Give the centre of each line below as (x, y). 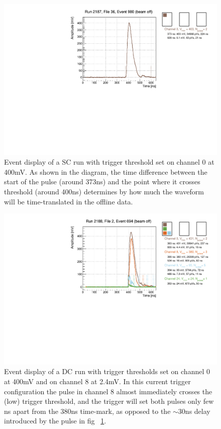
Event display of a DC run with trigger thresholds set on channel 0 (107, 371)
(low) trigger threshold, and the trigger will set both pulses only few (109, 401)
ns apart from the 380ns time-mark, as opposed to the (87, 411)
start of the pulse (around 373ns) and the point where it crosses (102, 182)
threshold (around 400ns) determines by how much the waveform (104, 192)
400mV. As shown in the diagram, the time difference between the (106, 171)
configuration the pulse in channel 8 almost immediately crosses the (108, 391)
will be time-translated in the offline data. (69, 201)
